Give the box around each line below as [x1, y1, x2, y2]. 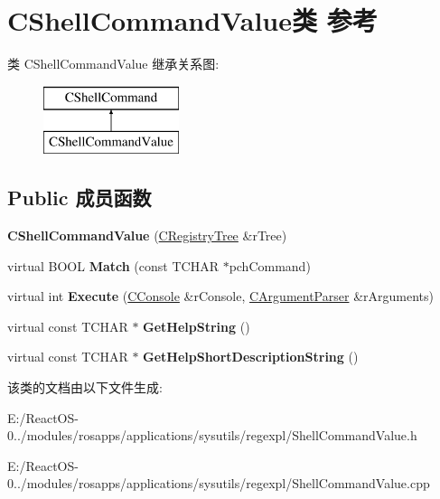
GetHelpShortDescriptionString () [143, 347, 359, 366]
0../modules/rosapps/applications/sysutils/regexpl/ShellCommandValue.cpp [7, 474, 430, 493]
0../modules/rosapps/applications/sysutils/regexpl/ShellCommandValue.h [7, 426, 417, 445]
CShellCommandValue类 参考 [7, 2, 378, 39]
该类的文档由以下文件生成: [7, 378, 163, 397]
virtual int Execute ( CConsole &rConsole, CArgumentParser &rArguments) [7, 287, 434, 306]
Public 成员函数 [7, 184, 152, 212]
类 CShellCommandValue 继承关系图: [7, 54, 220, 73]
